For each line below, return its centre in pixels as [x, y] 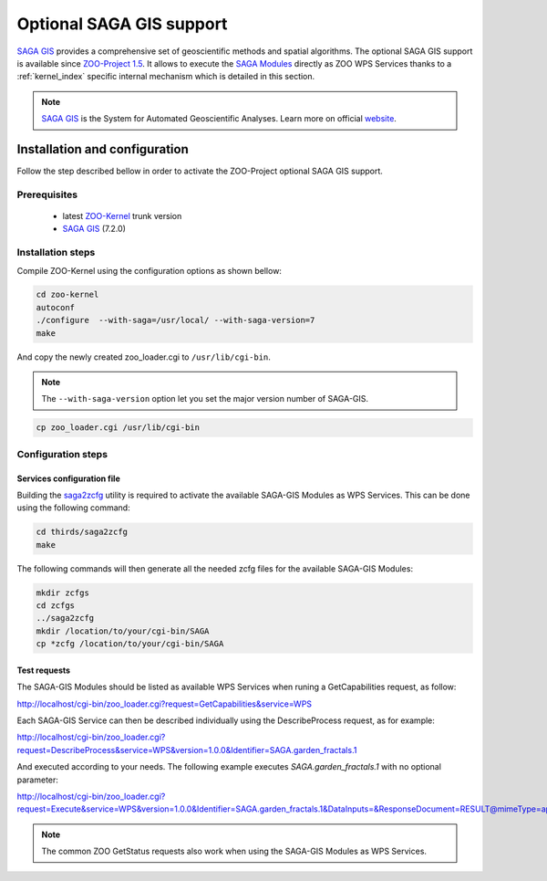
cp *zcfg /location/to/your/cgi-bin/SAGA [130, 644]
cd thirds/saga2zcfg [82, 532]
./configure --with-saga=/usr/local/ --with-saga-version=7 [175, 320]
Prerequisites [47, 194]
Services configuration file [68, 478]
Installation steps [56, 253]
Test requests [44, 670]
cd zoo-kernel [67, 295]
